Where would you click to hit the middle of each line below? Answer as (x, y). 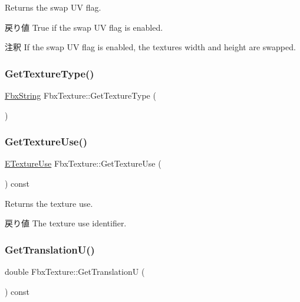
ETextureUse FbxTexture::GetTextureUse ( (83, 163)
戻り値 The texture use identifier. (66, 223)
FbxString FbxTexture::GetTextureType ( (80, 95)
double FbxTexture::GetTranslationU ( (75, 271)
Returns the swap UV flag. (53, 7)
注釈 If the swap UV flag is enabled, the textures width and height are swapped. (150, 47)
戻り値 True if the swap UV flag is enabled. (84, 27)
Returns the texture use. (49, 203)
